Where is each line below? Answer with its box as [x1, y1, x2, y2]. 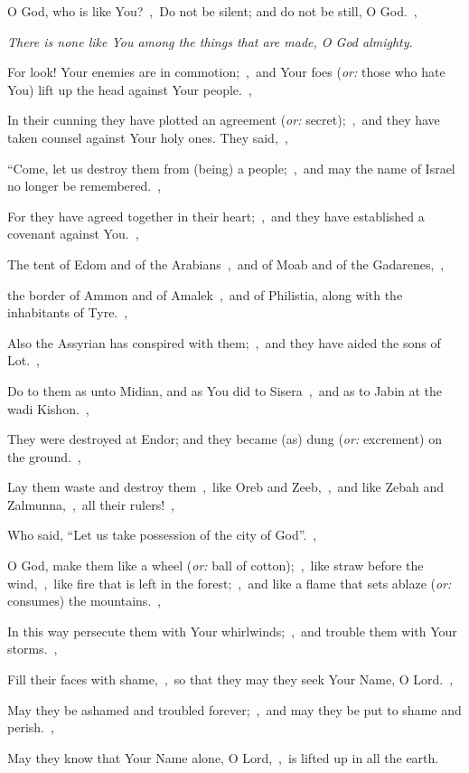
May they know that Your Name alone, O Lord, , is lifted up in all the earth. [7, 748, 439, 767]
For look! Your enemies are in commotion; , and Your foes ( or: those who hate [7, 62, 446, 81]
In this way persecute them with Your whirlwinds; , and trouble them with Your [7, 621, 457, 640]
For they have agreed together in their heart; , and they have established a [7, 206, 425, 225]
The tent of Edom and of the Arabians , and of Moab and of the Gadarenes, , [7, 254, 445, 273]
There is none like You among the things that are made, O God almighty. [7, 32, 413, 51]
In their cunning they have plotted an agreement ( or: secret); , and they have [7, 110, 440, 129]
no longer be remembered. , [7, 176, 162, 195]
